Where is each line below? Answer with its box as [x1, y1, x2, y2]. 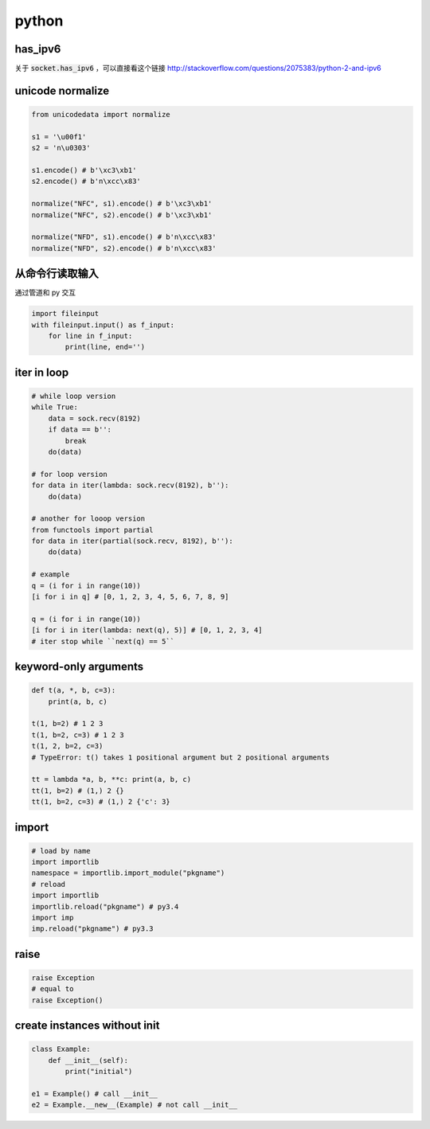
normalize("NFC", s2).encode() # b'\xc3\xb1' [31, 210, 213, 219]
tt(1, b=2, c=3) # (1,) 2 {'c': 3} [31, 797, 170, 807]
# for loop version [31, 470, 107, 479]
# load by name [31, 846, 91, 855]
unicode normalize [14, 84, 110, 97]
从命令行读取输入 [14, 267, 99, 280]
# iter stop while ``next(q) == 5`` [31, 637, 175, 646]
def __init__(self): [48, 1056, 129, 1065]
